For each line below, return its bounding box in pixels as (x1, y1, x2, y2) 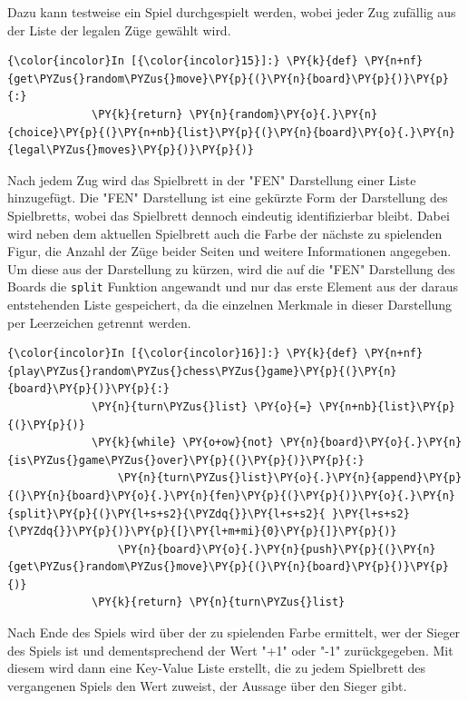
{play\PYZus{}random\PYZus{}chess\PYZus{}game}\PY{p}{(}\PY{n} (7, 364, 397, 378)
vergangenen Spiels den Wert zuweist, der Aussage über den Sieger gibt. (7, 676, 407, 695)
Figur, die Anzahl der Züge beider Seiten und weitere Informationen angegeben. (7, 242, 452, 261)
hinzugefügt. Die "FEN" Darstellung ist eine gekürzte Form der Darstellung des (7, 188, 448, 207)
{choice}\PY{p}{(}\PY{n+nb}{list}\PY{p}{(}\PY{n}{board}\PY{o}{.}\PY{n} (7, 125, 455, 139)
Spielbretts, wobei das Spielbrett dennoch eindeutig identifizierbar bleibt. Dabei (7, 205, 450, 224)
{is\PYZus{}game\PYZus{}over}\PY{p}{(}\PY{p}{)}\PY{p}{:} (7, 453, 365, 467)
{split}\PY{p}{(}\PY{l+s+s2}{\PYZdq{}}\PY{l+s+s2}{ (7, 507, 326, 520)
